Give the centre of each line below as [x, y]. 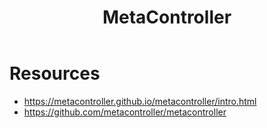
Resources [55, 73]
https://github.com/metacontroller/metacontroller [125, 112]
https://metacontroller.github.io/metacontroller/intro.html [140, 101]
